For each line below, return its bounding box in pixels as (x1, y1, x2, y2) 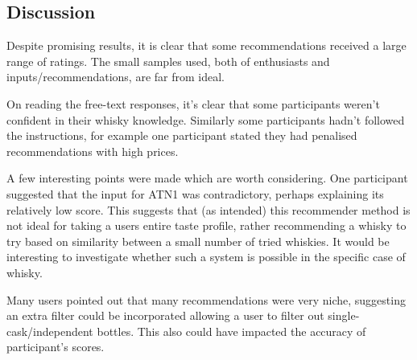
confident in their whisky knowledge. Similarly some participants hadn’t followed (6, 111, 405, 128)
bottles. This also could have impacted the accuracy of (97, 322, 366, 339)
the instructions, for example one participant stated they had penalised (6, 127, 357, 144)
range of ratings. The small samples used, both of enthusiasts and (6, 52, 330, 69)
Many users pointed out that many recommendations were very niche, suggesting (6, 291, 406, 308)
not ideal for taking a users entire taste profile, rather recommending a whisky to (6, 217, 407, 234)
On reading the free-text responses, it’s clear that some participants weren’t (6, 95, 380, 112)
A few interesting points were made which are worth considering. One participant (6, 170, 408, 186)
